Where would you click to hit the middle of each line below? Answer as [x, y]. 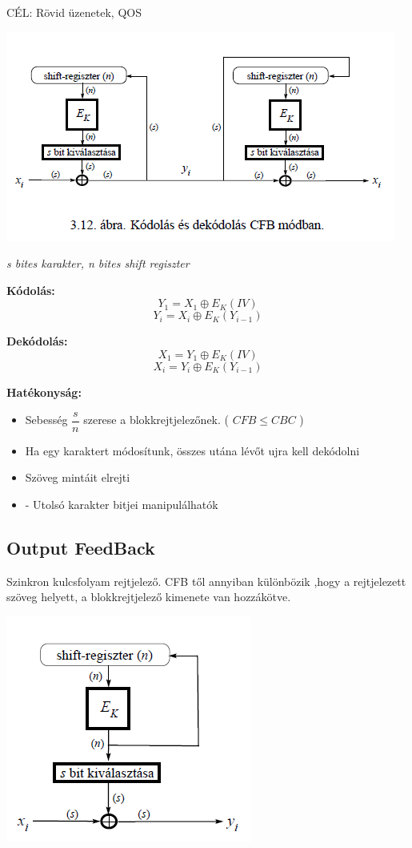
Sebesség [46, 420]
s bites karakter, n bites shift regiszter [98, 263]
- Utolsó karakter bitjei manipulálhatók [122, 504]
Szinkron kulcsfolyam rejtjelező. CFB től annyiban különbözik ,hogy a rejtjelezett [206, 581]
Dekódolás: [37, 341]
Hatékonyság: [44, 392]
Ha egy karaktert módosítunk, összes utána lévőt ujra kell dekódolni [192, 450]
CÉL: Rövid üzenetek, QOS [74, 12]
